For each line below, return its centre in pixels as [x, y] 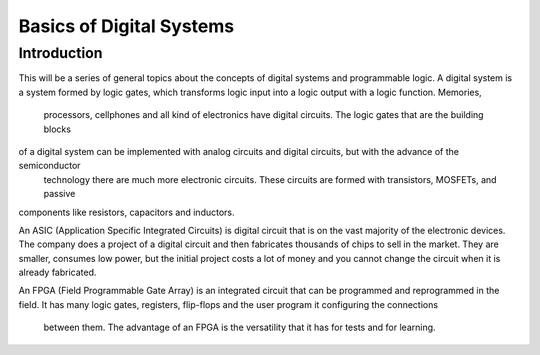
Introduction [60, 53]
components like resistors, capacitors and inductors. [126, 212]
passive [59, 194]
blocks [57, 129]
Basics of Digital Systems [126, 26]
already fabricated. [57, 272]
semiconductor [49, 166]
